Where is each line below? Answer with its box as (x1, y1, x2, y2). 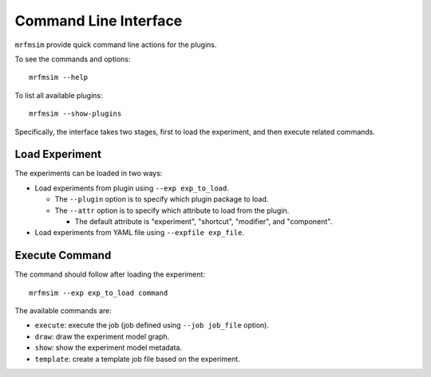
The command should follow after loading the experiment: (14, 269, 205, 279)
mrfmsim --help (29, 73, 89, 82)
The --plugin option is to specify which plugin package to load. (54, 194, 269, 204)
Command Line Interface (14, 12, 183, 29)
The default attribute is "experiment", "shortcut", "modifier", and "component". (74, 216, 333, 226)
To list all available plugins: (14, 90, 103, 100)
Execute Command (14, 249, 112, 262)
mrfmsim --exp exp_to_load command (29, 288, 168, 297)
